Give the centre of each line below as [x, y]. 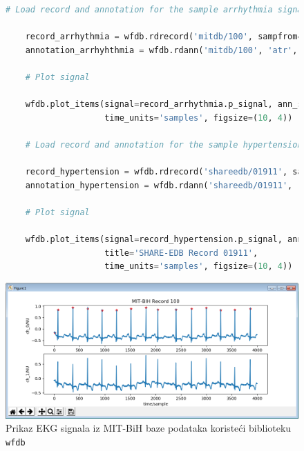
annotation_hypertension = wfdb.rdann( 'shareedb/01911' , [159, 185]
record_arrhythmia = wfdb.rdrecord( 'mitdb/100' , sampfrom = [164, 37]
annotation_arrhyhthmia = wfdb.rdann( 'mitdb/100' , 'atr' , [161, 50]
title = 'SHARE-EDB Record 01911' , [181, 253]
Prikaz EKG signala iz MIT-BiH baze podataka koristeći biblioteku [149, 428]
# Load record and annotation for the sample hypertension [164, 144]
